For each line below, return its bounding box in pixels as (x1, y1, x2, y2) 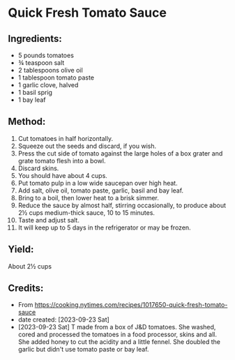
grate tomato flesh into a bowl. (17, 156, 106, 165)
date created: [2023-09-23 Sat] (17, 315, 110, 324)
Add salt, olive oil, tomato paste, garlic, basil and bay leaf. (17, 186, 184, 195)
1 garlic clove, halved (17, 81, 79, 89)
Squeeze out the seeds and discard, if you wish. (17, 142, 156, 150)
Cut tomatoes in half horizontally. (17, 134, 114, 142)
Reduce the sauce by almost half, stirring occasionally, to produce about (17, 201, 226, 209)
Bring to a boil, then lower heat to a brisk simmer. (17, 193, 159, 202)
